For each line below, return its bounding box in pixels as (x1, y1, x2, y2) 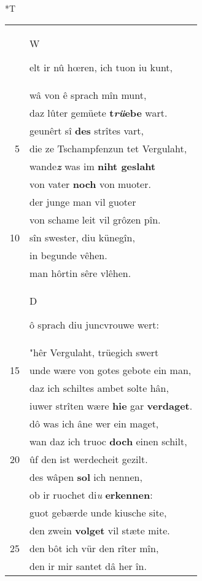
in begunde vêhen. (29, 248, 107, 262)
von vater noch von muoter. (29, 176, 151, 191)
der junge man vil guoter (29, 194, 136, 209)
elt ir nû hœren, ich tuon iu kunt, (29, 60, 173, 74)
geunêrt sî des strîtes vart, (29, 123, 144, 138)
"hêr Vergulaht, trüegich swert (29, 345, 159, 359)
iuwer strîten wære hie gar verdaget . (29, 398, 193, 413)
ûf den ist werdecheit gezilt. (29, 451, 148, 466)
